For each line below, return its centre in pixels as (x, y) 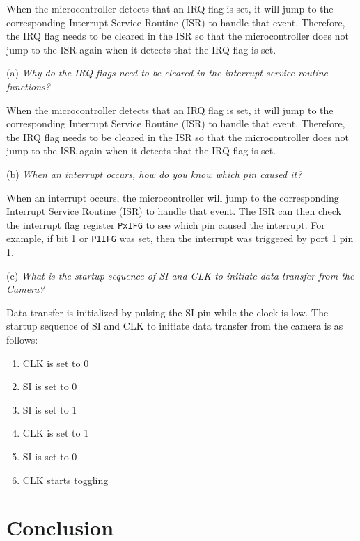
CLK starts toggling (65, 479)
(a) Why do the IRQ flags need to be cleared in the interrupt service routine (167, 73)
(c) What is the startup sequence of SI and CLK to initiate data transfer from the (180, 275)
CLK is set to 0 (56, 363)
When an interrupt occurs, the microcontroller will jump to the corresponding (173, 197)
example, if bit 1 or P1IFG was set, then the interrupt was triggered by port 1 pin (180, 238)
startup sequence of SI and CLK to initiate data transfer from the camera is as (175, 326)
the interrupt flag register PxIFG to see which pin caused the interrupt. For (166, 224)
